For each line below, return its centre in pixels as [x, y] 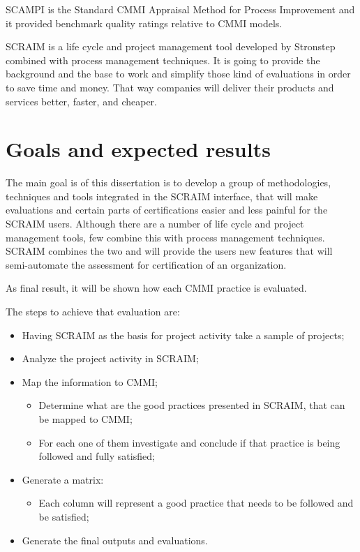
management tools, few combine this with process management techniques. [165, 237]
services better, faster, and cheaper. [81, 101]
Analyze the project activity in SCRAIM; [110, 358]
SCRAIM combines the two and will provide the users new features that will [169, 251]
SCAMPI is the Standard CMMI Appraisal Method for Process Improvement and [180, 9]
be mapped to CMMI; [85, 419]
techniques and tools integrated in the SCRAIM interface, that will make [162, 196]
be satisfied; [64, 516]
